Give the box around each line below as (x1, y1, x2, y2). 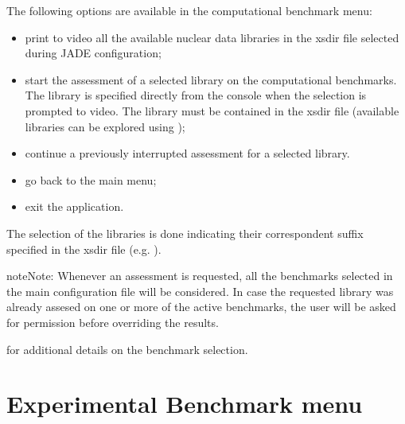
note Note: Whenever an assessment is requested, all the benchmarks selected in (6, 267, 393, 284)
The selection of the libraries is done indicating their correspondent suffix (6, 224, 364, 241)
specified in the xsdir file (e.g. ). (6, 240, 162, 257)
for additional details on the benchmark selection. (6, 340, 248, 357)
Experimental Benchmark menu (6, 387, 363, 420)
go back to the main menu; (25, 171, 157, 188)
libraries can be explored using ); (25, 118, 185, 134)
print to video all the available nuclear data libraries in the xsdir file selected (25, 29, 399, 45)
